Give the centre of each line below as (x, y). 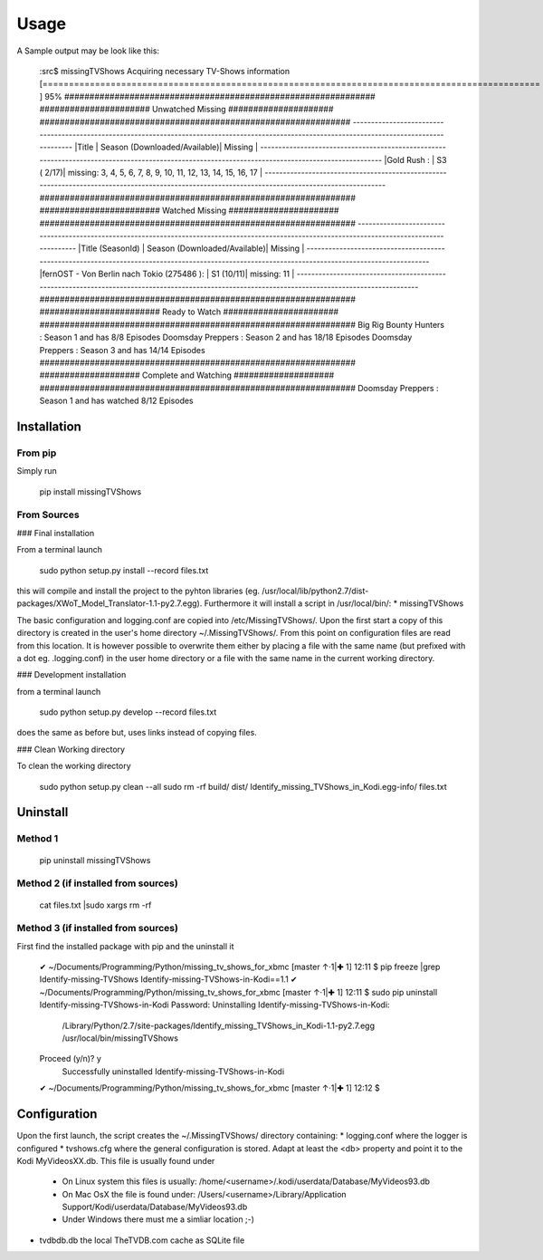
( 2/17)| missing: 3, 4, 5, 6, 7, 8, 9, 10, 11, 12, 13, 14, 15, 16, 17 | (151, 173)
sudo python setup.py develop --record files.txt (128, 712)
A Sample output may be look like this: (88, 51)
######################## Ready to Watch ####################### (189, 312)
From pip (37, 453)
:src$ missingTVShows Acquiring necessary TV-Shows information (164, 71)
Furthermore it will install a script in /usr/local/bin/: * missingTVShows (334, 603)
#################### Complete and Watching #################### (187, 375)
